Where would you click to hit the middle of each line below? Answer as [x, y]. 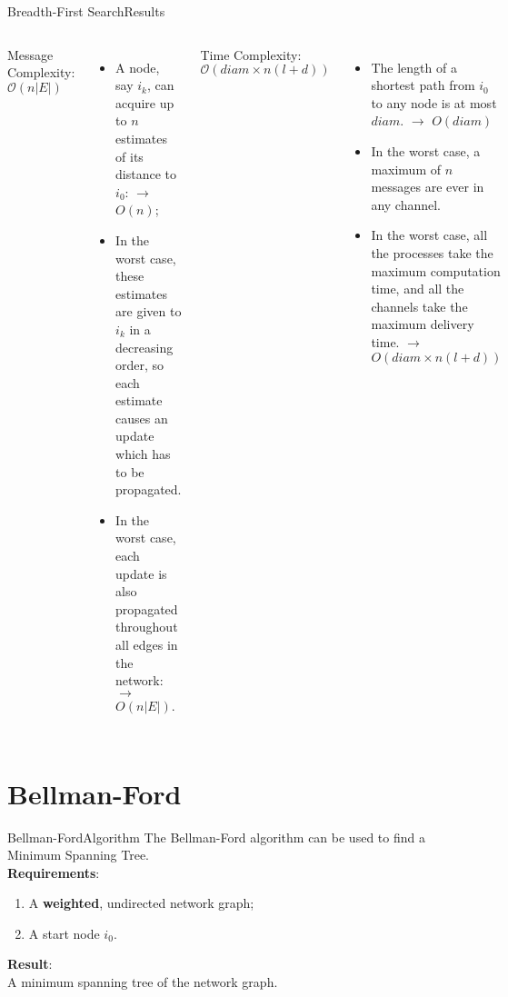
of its [129, 156]
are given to [149, 311]
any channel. [406, 204]
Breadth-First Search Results [86, 11]
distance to [146, 174]
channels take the [419, 306]
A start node [64, 933]
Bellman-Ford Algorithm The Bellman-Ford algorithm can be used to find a [216, 837]
